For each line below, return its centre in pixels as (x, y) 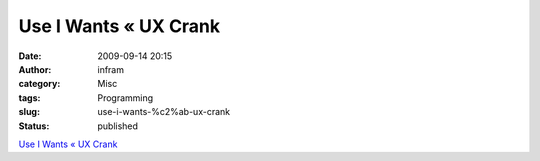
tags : (29, 97)
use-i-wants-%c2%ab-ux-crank (163, 112)
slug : (29, 112)
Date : (30, 56)
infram (111, 69)
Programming (125, 97)
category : (39, 84)
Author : (35, 69)
